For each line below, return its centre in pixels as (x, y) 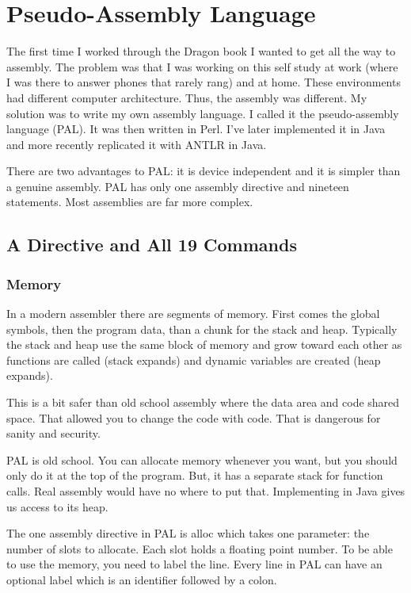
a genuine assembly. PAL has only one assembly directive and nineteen (178, 186)
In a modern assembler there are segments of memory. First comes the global (193, 314)
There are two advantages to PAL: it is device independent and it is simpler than (204, 171)
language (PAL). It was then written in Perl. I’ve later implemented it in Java (196, 129)
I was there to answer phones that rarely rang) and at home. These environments (204, 82)
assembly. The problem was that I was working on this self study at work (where (202, 66)
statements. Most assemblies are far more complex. (130, 202)
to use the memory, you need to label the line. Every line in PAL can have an (194, 564)
